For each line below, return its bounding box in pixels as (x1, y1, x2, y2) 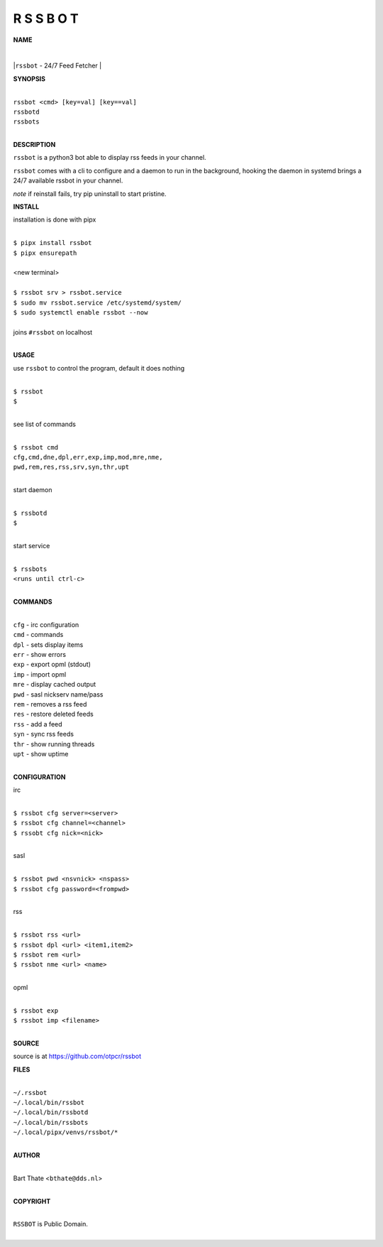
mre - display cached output (13, 680, 96, 689)
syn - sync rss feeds (13, 730, 74, 739)
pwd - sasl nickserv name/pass (13, 690, 104, 699)
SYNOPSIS (13, 75, 46, 83)
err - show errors (13, 650, 67, 659)
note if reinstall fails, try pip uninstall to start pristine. (13, 189, 167, 198)
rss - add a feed (13, 719, 63, 728)
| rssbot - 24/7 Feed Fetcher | (13, 61, 102, 70)
